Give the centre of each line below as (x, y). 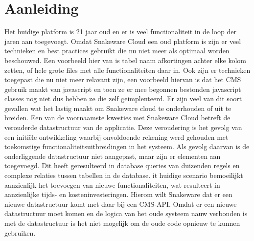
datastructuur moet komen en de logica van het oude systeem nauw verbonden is (126, 213)
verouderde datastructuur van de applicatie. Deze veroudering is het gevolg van (123, 127)
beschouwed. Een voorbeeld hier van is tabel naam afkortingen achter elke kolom (125, 60)
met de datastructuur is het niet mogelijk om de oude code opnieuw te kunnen (122, 223)
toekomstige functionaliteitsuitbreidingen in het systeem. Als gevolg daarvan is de (127, 146)
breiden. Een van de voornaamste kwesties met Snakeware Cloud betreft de (117, 118)
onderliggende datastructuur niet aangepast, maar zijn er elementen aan (113, 156)
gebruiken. (20, 232)
